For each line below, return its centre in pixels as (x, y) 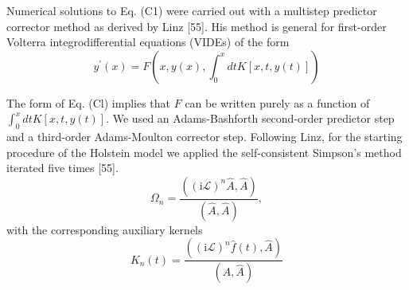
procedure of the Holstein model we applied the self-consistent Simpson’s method (204, 152)
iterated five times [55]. (62, 168)
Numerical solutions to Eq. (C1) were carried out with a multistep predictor (192, 10)
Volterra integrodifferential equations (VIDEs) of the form (148, 42)
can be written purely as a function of (277, 102)
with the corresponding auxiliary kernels (105, 229)
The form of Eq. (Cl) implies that (89, 102)
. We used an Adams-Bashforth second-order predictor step (250, 118)
